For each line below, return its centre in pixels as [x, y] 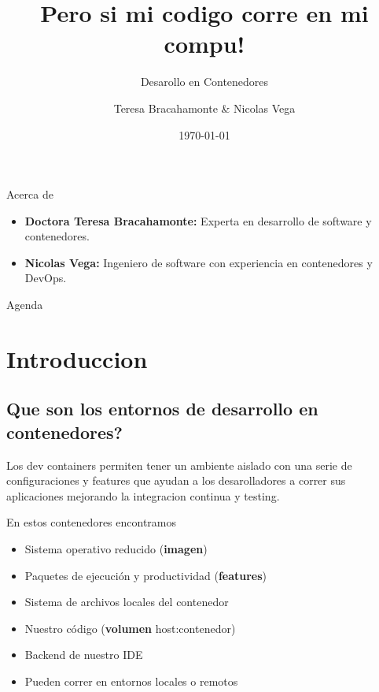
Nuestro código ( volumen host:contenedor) [130, 628]
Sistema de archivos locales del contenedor [127, 602]
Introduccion [77, 358]
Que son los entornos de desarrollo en [162, 409]
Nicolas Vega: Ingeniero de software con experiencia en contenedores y [199, 262]
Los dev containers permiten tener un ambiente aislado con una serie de [179, 465]
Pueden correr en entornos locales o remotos [131, 681]
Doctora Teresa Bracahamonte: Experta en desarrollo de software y [198, 220]
